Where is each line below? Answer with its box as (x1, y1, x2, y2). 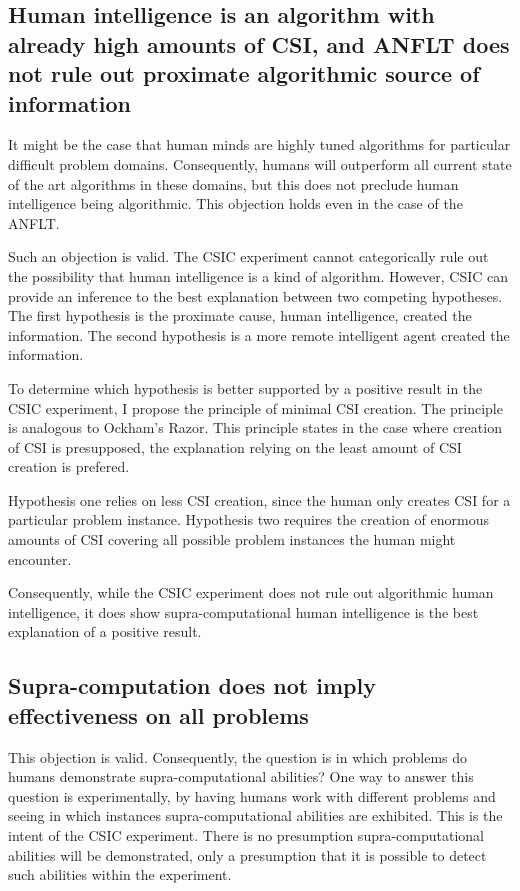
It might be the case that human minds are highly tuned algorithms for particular (8, 134, 511, 155)
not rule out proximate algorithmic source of (8, 58, 480, 89)
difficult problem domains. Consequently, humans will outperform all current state (8, 153, 512, 174)
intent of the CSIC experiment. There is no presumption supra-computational (8, 825, 485, 845)
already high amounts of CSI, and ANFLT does (8, 28, 510, 59)
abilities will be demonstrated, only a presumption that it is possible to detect (8, 844, 487, 865)
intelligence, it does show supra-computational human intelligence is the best (8, 601, 479, 622)
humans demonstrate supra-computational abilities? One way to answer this (8, 766, 474, 787)
